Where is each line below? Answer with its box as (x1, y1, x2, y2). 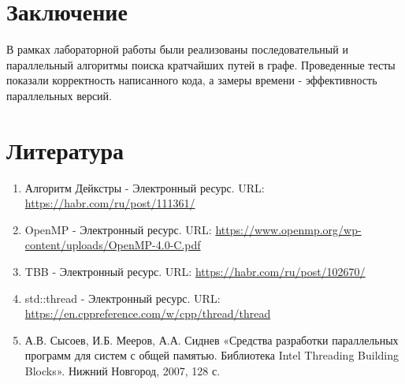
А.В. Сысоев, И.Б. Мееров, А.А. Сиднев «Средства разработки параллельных (24, 331, 399, 348)
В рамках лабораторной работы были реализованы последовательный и (6, 41, 348, 58)
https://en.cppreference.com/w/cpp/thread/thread (24, 305, 271, 322)
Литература (6, 133, 124, 166)
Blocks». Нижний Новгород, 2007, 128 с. (24, 362, 221, 378)
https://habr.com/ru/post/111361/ (24, 195, 195, 211)
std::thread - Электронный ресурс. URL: (24, 289, 221, 306)
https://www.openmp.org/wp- (215, 221, 362, 237)
